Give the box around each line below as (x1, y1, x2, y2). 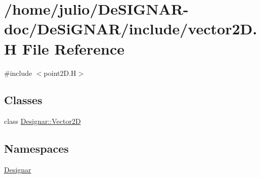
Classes (4, 92, 42, 108)
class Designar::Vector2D (4, 116, 81, 126)
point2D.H (44, 67, 76, 78)
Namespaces (4, 141, 69, 156)
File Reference (22, 38, 125, 59)
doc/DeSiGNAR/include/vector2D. (4, 18, 257, 39)
